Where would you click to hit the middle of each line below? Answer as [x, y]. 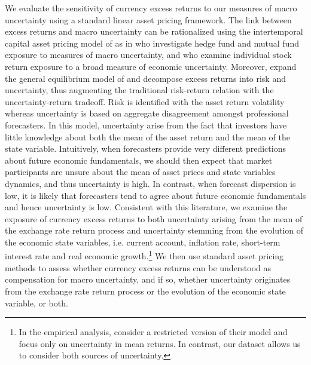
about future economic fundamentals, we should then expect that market [139, 160]
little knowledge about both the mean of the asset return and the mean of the [148, 137]
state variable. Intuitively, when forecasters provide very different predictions [145, 148]
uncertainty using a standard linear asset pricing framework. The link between [148, 19]
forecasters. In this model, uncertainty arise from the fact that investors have [146, 125]
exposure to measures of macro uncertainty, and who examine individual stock [148, 55]
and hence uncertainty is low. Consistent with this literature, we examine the [146, 207]
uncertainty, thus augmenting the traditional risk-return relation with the [139, 90]
